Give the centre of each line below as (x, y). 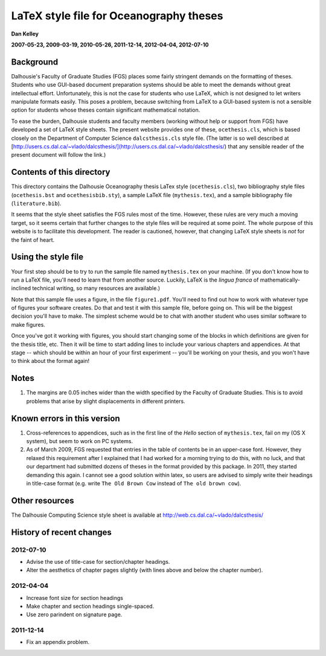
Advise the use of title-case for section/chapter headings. (98, 562)
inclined (21, 288)
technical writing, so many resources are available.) (96, 288)
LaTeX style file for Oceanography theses (117, 16)
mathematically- (280, 280)
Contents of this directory (61, 172)
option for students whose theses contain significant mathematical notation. (106, 110)
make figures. (28, 324)
